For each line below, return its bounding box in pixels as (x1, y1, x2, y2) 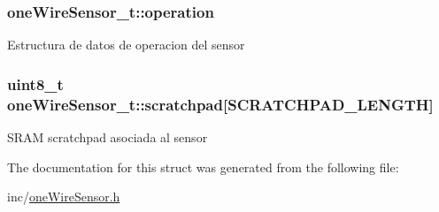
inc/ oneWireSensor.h (7, 187, 120, 206)
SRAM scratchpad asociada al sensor (7, 127, 208, 146)
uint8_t (7, 72, 64, 95)
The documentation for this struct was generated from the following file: (7, 157, 399, 176)
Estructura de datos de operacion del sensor (7, 35, 245, 54)
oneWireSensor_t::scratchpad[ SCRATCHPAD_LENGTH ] (7, 93, 434, 115)
